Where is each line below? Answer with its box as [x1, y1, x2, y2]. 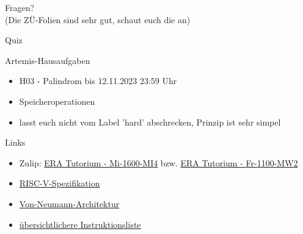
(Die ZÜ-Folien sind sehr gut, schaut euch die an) [5, 13, 191, 26]
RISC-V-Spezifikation [19, 177, 100, 190]
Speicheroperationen [19, 94, 95, 107]
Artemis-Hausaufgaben [5, 54, 90, 66]
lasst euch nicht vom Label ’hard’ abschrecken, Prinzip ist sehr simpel [19, 115, 281, 128]
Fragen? [5, 1, 35, 13]
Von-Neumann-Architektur [19, 197, 120, 210]
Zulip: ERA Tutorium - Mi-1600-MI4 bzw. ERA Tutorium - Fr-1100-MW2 [19, 156, 298, 169]
